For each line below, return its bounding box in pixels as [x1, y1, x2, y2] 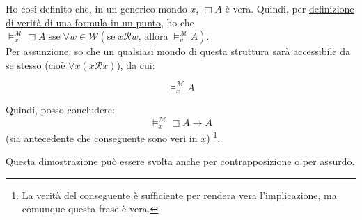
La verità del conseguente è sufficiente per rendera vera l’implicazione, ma [22, 187, 337, 202]
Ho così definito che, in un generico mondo [6, 1, 187, 15]
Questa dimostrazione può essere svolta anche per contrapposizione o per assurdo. [6, 154, 355, 168]
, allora [138, 32, 168, 42]
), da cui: [116, 57, 155, 72]
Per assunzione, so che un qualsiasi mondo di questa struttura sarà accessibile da [6, 44, 350, 58]
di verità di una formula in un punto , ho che [6, 15, 194, 29]
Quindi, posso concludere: [6, 102, 115, 117]
